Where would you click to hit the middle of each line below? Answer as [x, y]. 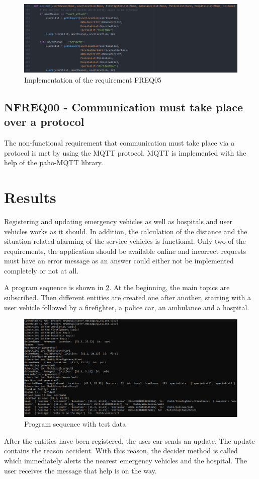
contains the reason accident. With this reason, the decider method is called [121, 451]
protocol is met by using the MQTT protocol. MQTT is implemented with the [125, 152]
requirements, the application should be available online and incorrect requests [125, 251]
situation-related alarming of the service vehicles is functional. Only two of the [125, 241]
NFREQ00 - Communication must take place [124, 107]
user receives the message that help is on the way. [80, 470]
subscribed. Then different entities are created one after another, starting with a [127, 297]
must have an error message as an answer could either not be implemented [119, 261]
